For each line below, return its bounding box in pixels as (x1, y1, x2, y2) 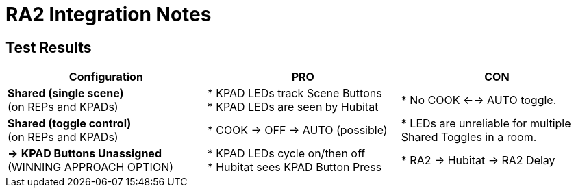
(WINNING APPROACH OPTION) (8, 160, 174, 175)
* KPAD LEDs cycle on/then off (207, 146, 366, 161)
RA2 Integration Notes (5, 3, 212, 26)
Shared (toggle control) (8, 116, 132, 131)
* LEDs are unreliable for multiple (401, 116, 571, 131)
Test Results (5, 38, 92, 56)
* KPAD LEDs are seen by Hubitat (207, 100, 379, 114)
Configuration (68, 70, 143, 84)
